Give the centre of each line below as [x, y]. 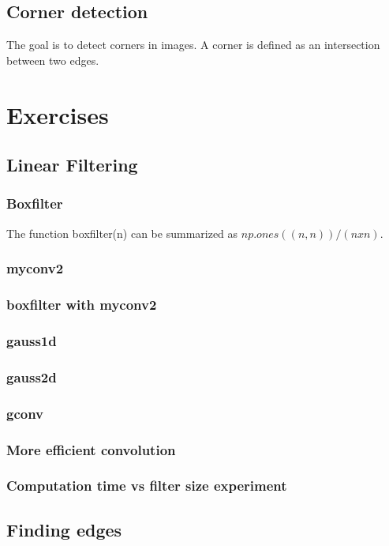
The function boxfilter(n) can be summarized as [122, 233]
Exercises [58, 114]
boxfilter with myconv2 [82, 305]
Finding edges [64, 529]
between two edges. [53, 60]
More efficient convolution [91, 449]
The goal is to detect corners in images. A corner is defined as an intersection [193, 45]
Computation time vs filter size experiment [147, 486]
